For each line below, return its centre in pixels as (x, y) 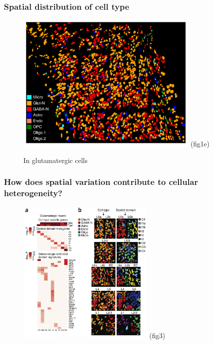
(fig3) (157, 335)
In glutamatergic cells (55, 160)
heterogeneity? (33, 193)
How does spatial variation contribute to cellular (101, 182)
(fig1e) (200, 144)
